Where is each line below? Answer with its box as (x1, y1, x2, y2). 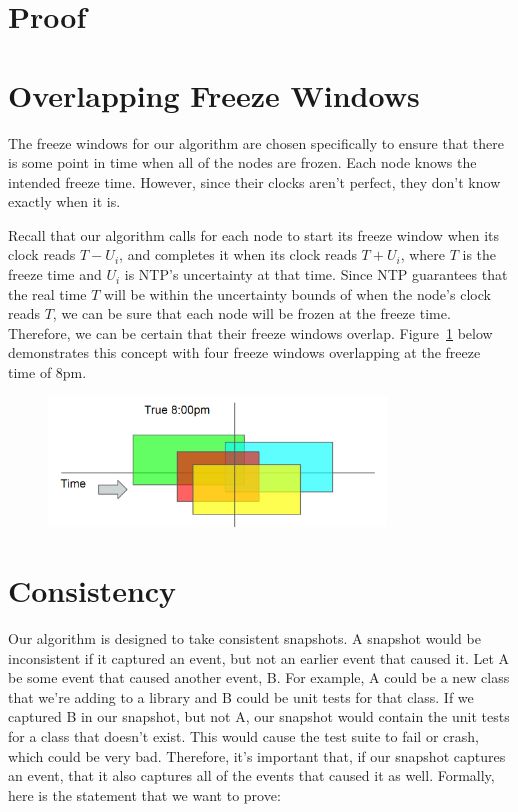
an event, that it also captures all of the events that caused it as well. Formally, (8, 765, 495, 786)
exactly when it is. (8, 191, 121, 212)
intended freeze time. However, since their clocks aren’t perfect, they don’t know (8, 171, 501, 192)
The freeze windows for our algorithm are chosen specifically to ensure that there (8, 132, 504, 153)
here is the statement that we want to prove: (8, 784, 281, 805)
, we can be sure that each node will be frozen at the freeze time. (52, 303, 451, 324)
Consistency (8, 570, 177, 611)
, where (400, 244, 446, 265)
